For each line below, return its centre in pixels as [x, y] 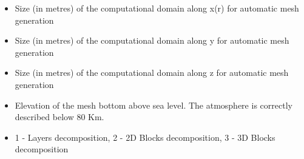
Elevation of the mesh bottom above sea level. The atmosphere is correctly [154, 105]
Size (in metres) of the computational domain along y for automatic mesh [152, 40]
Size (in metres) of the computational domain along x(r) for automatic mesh [157, 8]
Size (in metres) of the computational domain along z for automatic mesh [152, 73]
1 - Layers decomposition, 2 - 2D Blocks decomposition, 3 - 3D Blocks [145, 137]
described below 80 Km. [59, 117]
